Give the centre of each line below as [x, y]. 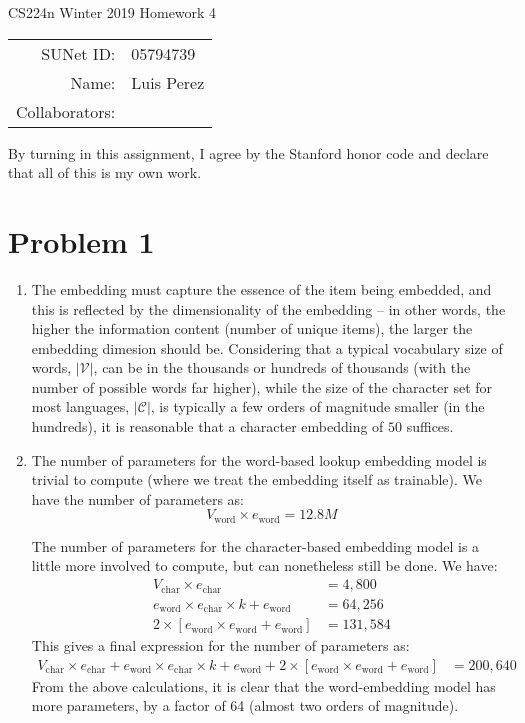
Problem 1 [81, 240]
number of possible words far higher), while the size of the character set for [262, 386]
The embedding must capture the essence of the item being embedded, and [261, 288]
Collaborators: [66, 111]
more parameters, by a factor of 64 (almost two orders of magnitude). [245, 705]
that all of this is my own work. [105, 172]
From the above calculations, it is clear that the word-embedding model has [263, 685]
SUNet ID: [78, 53]
